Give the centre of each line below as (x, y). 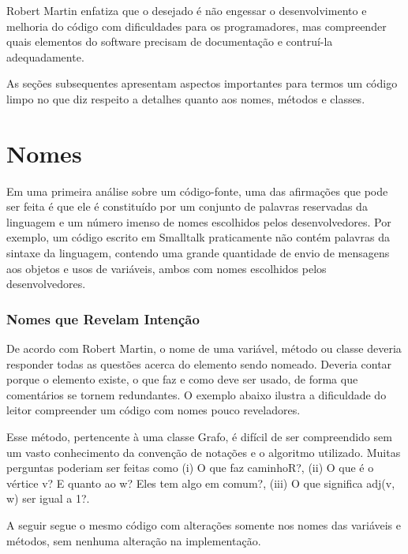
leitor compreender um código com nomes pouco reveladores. (153, 410)
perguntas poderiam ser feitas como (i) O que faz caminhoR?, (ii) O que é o (190, 468)
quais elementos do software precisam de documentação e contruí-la (170, 41)
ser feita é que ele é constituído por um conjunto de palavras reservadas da (187, 206)
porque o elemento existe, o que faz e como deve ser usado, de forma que (182, 379)
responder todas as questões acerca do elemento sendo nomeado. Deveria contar (199, 363)
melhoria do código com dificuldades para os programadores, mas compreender (197, 26)
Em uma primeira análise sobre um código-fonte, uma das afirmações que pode (197, 191)
